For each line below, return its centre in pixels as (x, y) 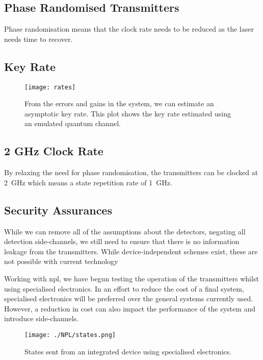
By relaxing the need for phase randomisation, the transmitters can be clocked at (131, 172)
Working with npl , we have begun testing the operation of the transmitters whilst (131, 278)
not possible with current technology (61, 261)
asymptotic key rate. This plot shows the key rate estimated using (128, 113)
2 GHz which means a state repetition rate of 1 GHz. (88, 182)
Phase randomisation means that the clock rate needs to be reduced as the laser (129, 29)
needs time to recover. (38, 39)
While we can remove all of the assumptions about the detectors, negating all (125, 231)
